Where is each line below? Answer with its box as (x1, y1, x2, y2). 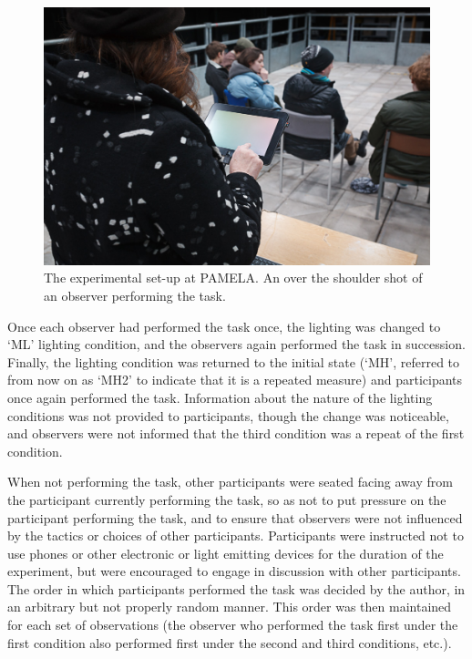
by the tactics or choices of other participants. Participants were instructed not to (7, 526, 464, 545)
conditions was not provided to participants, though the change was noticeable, (7, 406, 449, 425)
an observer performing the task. (44, 285, 226, 304)
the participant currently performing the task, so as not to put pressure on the (7, 489, 446, 509)
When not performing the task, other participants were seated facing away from (7, 472, 453, 491)
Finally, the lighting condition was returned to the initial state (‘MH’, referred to (7, 352, 460, 371)
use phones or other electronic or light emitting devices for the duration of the (7, 543, 444, 562)
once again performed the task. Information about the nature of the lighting (7, 387, 433, 407)
